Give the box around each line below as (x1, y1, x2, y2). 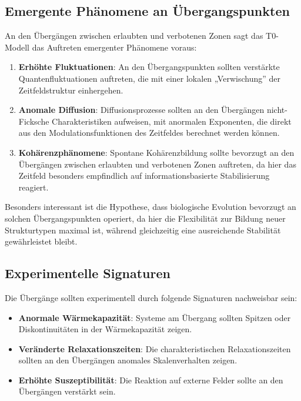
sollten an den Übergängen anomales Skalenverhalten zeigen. (18, 354, 238, 366)
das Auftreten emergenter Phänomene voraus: (32, 41, 197, 53)
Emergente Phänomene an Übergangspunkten (5, 2, 290, 20)
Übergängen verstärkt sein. (18, 385, 116, 397)
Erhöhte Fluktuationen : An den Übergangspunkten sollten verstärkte (18, 61, 280, 73)
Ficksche (18, 115, 49, 127)
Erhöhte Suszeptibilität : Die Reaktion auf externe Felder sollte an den (18, 373, 283, 386)
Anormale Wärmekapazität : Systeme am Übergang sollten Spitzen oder (18, 311, 291, 323)
